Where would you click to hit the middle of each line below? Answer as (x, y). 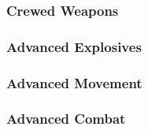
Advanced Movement (74, 82)
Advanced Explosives (74, 46)
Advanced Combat (66, 119)
